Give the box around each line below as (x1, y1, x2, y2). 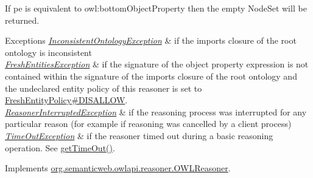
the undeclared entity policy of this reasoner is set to (5, 81, 202, 94)
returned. (5, 13, 40, 26)
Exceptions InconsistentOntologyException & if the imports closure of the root (5, 34, 297, 47)
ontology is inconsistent (5, 46, 92, 58)
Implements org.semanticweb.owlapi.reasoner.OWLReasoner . (5, 162, 231, 174)
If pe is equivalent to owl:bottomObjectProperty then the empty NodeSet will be (5, 2, 307, 14)
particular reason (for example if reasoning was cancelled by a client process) (5, 117, 292, 130)
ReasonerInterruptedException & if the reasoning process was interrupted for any (5, 105, 307, 118)
